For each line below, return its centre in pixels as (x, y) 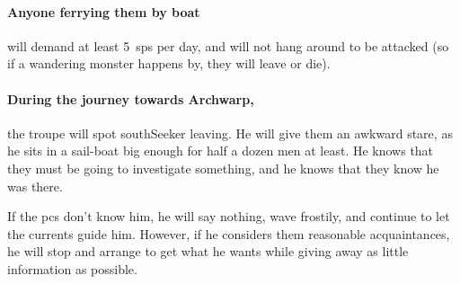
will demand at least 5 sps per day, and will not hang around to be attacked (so (228, 45)
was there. (35, 186)
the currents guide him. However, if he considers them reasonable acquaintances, (229, 233)
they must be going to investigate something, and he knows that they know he (223, 168)
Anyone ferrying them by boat (104, 11)
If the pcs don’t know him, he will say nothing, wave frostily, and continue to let (229, 216)
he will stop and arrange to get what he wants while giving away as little (208, 251)
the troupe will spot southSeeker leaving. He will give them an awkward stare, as (230, 133)
